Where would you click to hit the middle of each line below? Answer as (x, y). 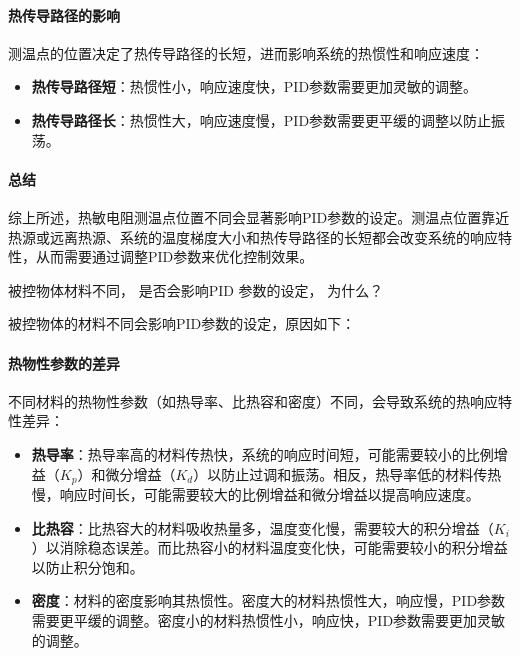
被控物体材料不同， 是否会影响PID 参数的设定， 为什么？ (196, 289)
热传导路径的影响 (64, 14)
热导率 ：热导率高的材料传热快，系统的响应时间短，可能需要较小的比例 (262, 453)
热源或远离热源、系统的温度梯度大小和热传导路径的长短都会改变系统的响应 (253, 236)
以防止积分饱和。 (87, 566)
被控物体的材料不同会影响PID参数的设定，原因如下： (182, 323)
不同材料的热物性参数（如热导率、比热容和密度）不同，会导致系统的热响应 (253, 400)
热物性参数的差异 (64, 362)
